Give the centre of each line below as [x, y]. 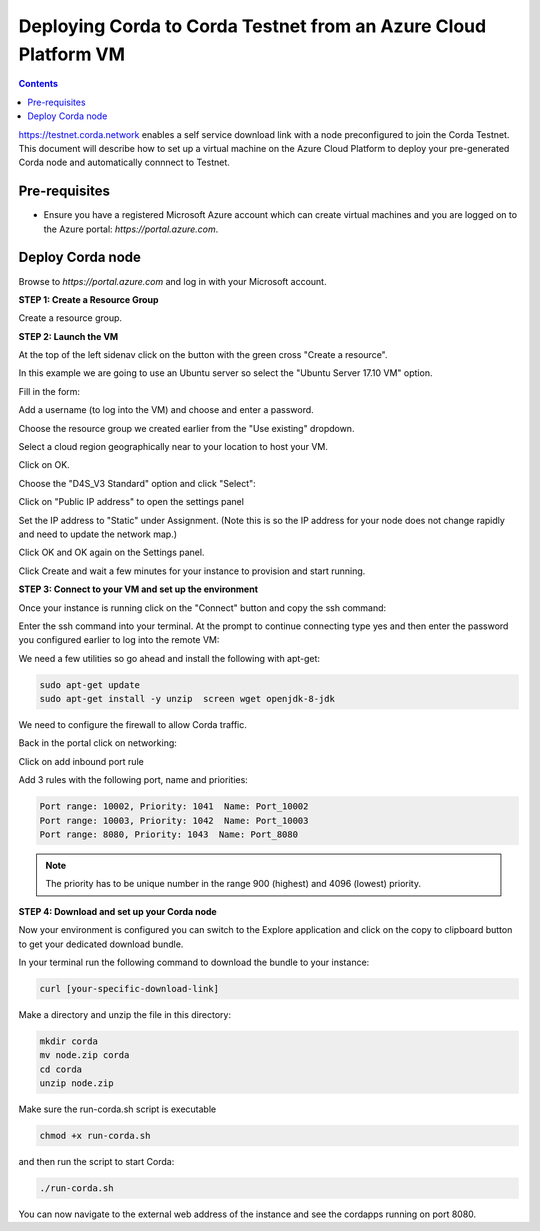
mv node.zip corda [84, 1055]
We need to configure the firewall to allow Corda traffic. [132, 725]
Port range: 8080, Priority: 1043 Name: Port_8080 [169, 834]
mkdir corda [69, 1041]
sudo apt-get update [89, 684]
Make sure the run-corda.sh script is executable [117, 1109]
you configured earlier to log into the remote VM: [119, 640]
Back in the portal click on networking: [97, 743]
